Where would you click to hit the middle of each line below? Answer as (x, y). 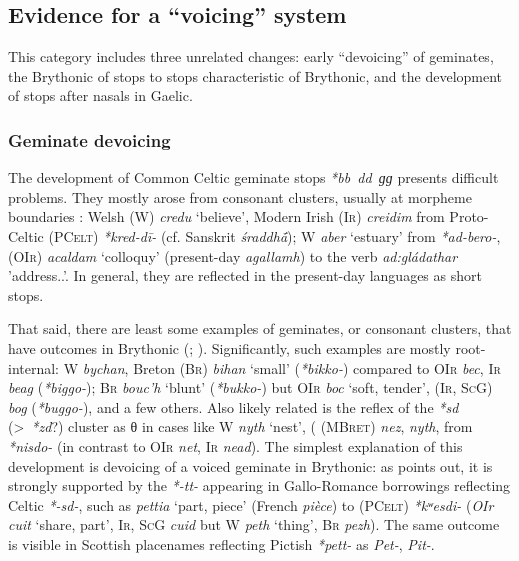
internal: (34, 367)
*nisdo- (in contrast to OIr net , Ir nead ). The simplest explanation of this (235, 445)
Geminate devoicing (89, 139)
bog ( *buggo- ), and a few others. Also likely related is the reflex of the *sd (233, 406)
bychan (103, 367)
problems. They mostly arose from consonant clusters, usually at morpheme (240, 196)
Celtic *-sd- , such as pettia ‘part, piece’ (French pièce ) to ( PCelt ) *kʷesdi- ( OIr (251, 504)
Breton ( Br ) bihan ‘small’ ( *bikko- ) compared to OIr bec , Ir (317, 367)
